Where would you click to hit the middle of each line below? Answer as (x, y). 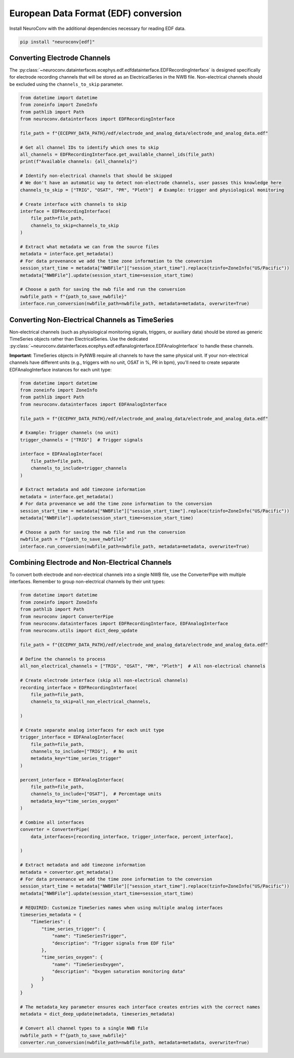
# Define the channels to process (63, 659)
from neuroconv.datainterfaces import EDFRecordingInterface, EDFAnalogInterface (124, 623)
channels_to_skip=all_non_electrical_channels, (91, 702)
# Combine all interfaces (52, 822)
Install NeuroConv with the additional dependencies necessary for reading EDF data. (97, 28)
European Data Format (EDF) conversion (96, 13)
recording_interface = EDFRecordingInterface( (79, 687)
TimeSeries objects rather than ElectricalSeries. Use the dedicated (79, 339)
